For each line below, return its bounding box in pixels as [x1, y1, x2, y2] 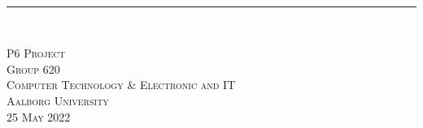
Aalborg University [7, 92, 109, 109]
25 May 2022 [7, 108, 71, 125]
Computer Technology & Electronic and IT [7, 76, 236, 93]
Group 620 [7, 60, 60, 77]
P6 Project [7, 45, 65, 62]
